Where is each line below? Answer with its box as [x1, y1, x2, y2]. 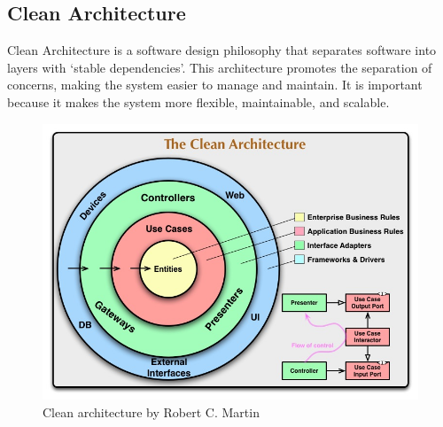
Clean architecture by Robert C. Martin [43, 402, 260, 421]
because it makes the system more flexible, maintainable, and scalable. [7, 92, 390, 111]
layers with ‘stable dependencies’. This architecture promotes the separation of [7, 58, 432, 76]
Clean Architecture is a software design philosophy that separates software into [7, 41, 437, 59]
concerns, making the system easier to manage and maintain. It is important [7, 75, 423, 94]
